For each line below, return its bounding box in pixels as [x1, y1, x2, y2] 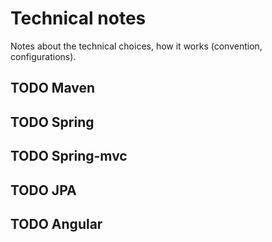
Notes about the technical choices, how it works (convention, [10, 40, 263, 52]
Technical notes [10, 7, 147, 30]
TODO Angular [10, 215, 103, 232]
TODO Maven [10, 80, 96, 97]
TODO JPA [10, 182, 77, 199]
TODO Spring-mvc [10, 148, 128, 165]
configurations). [10, 50, 77, 62]
